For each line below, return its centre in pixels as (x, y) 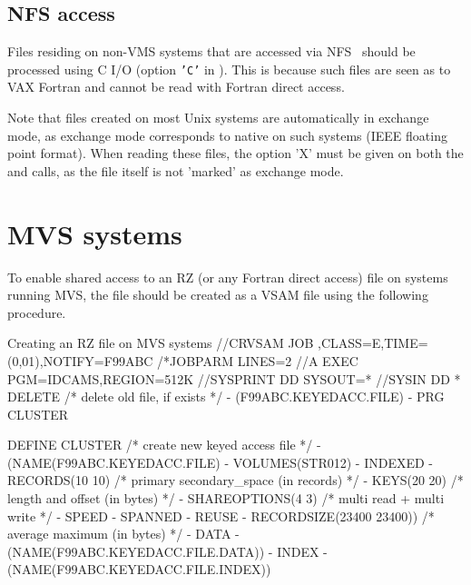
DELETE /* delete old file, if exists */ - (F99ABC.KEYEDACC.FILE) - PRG (226, 397)
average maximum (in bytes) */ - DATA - (123, 534)
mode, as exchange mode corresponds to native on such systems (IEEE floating (227, 135)
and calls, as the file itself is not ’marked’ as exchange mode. (176, 170)
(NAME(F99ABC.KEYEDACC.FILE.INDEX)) (139, 569)
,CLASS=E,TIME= (373, 343)
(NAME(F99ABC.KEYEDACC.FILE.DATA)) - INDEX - (167, 551)
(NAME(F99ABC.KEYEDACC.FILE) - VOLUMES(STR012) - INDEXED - (221, 462)
